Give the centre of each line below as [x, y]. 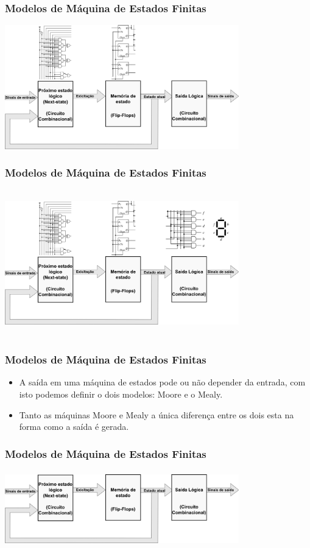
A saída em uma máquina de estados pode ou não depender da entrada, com [162, 382]
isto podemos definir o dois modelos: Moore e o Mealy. [121, 394]
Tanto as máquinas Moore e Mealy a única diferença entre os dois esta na [157, 414]
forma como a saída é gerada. [74, 427]
